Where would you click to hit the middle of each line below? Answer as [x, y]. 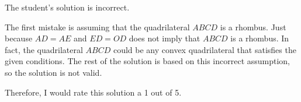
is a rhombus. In [260, 38]
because [19, 38]
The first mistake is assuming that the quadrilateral [97, 27]
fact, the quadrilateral [44, 49]
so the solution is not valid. [53, 72]
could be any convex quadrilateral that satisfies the [205, 49]
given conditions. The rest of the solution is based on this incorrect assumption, [148, 61]
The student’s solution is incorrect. [67, 7]
